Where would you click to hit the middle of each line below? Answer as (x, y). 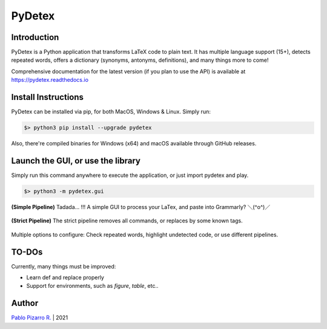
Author (25, 303)
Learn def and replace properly (65, 277)
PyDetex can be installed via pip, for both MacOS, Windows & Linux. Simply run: (111, 111)
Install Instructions (48, 97)
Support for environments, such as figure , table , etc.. (92, 286)
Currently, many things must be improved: (64, 266)
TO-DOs (27, 252)
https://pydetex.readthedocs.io (50, 80)
